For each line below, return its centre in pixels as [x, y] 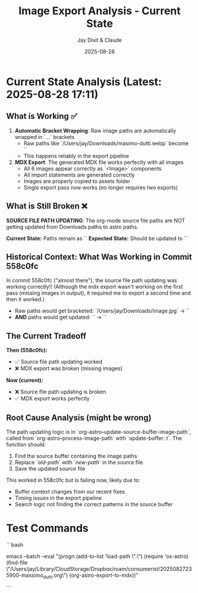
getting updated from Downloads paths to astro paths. [72, 226]
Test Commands [47, 529]
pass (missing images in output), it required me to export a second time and [99, 293]
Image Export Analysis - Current [100, 11]
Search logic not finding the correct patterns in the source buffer [94, 504]
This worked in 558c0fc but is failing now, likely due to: [73, 480]
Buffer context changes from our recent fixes [70, 492]
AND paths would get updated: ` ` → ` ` [60, 317]
